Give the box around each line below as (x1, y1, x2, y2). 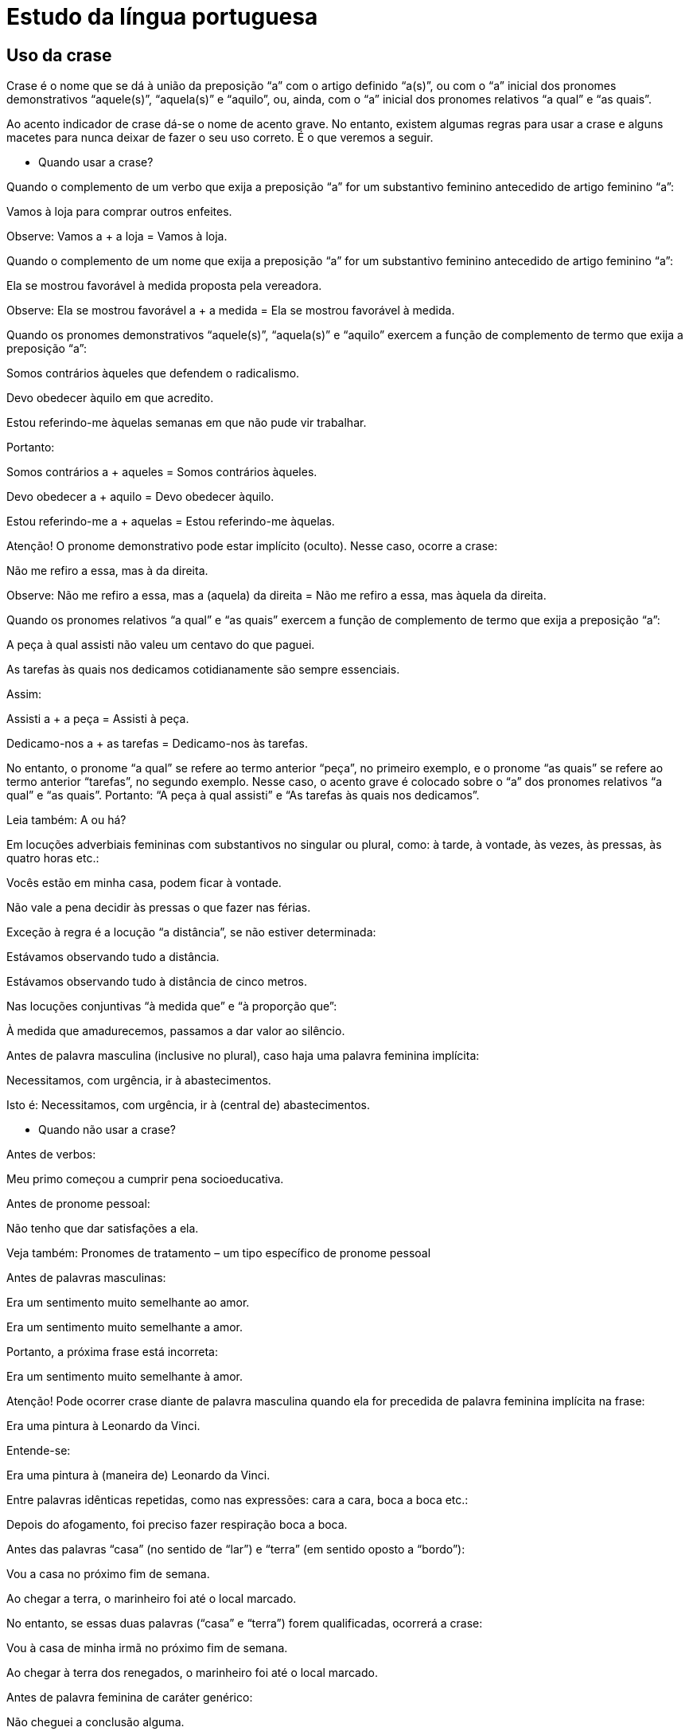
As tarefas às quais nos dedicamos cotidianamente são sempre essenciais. (6, 662, 400, 677)
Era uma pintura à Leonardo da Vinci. (6, 1419, 200, 1433)
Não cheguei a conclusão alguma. (6, 1715, 185, 1729)
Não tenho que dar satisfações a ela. (6, 1221, 199, 1236)
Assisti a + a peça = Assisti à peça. (6, 712, 189, 726)
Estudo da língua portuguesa (6, 3, 318, 30)
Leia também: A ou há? (6, 813, 127, 827)
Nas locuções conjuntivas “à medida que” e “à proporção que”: (6, 999, 337, 1014)
